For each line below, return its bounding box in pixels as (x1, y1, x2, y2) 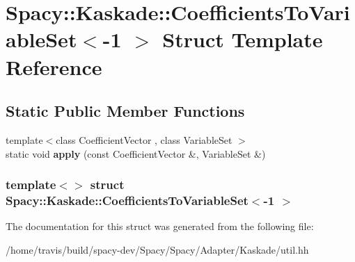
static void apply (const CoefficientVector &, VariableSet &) (6, 146, 266, 161)
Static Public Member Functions (6, 100, 245, 122)
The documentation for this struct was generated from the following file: (6, 219, 314, 234)
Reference (6, 52, 102, 81)
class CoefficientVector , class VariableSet (56, 132, 232, 147)
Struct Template (162, 25, 323, 54)
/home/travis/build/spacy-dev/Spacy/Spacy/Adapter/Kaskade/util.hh (6, 242, 309, 256)
